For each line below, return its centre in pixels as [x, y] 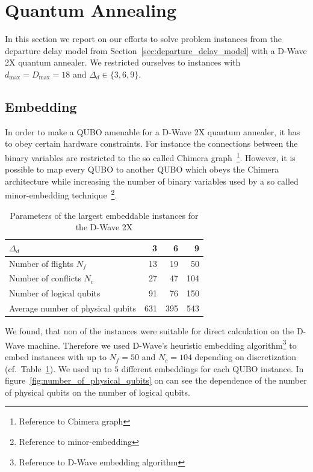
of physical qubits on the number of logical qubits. [98, 392]
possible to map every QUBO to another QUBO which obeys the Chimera [142, 169]
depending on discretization [246, 357]
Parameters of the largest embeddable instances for [104, 215]
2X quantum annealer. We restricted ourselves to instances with [123, 62]
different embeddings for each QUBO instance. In [212, 368]
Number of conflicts [45, 278]
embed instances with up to [56, 357]
